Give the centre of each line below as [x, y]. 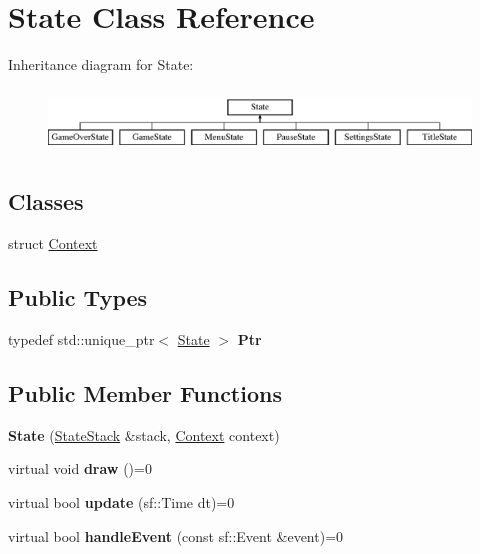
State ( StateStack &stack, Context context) [144, 434]
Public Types [78, 297]
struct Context [53, 243]
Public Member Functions [145, 393]
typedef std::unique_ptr [81, 339]
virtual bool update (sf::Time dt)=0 [121, 502]
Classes [46, 201]
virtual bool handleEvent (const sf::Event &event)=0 [176, 535]
